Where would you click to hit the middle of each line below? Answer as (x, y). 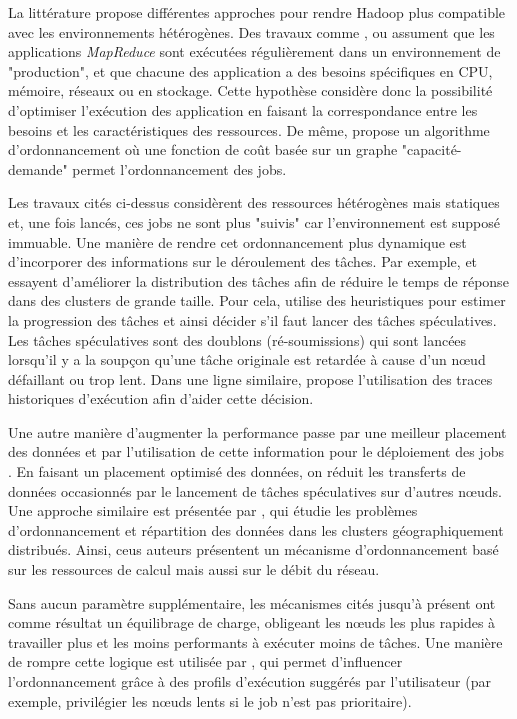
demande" (38, 168)
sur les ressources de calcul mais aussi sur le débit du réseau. (194, 569)
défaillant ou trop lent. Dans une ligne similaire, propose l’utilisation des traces (250, 378)
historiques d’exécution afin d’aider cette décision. (161, 398)
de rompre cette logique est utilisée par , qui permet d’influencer (205, 661)
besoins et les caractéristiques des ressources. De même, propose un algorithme (249, 129)
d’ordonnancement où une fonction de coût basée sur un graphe (203, 149)
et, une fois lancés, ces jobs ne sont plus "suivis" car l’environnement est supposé (254, 221)
